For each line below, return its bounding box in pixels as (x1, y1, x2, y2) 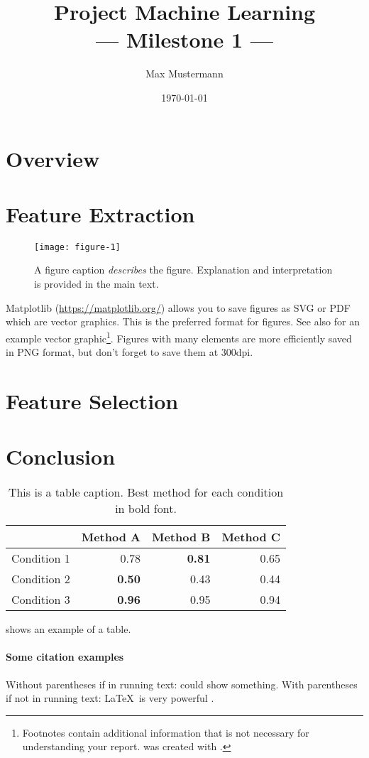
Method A (81, 529, 141, 546)
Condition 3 (11, 591, 70, 608)
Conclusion (6, 442, 116, 471)
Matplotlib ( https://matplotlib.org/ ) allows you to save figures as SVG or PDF (6, 300, 351, 315)
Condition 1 (11, 550, 70, 567)
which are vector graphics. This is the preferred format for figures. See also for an (6, 314, 360, 329)
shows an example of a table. (6, 622, 131, 637)
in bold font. (115, 500, 177, 517)
